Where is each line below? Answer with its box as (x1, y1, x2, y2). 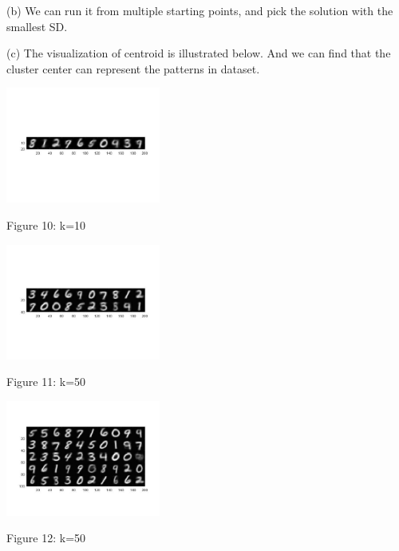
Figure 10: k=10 (6, 216, 86, 233)
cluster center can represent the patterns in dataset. (6, 60, 260, 77)
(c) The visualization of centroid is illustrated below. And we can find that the (6, 45, 391, 61)
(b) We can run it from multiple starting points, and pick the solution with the (6, 2, 393, 18)
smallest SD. (6, 18, 68, 34)
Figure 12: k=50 (6, 529, 86, 546)
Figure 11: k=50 (6, 373, 86, 390)
